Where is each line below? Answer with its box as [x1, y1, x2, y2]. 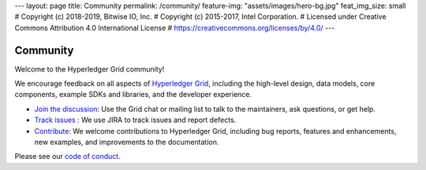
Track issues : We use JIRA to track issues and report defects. [34, 115, 237, 125]
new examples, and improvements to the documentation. [34, 138, 219, 147]
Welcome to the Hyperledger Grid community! [14, 64, 165, 74]
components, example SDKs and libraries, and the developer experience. [14, 90, 252, 99]
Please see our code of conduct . [14, 152, 121, 161]
